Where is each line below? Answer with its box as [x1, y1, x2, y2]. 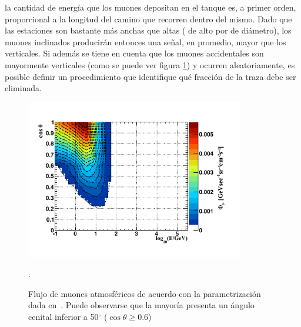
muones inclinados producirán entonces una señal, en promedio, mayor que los [5, 35, 286, 48]
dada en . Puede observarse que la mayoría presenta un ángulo [28, 299, 255, 311]
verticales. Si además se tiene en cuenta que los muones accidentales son [5, 47, 264, 59]
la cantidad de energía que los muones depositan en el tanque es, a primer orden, [5, 1, 296, 13]
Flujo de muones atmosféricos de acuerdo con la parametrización [28, 287, 261, 299]
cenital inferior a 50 [28, 310, 99, 322]
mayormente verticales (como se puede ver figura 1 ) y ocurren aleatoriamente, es [5, 58, 295, 71]
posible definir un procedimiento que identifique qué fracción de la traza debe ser [5, 70, 296, 82]
